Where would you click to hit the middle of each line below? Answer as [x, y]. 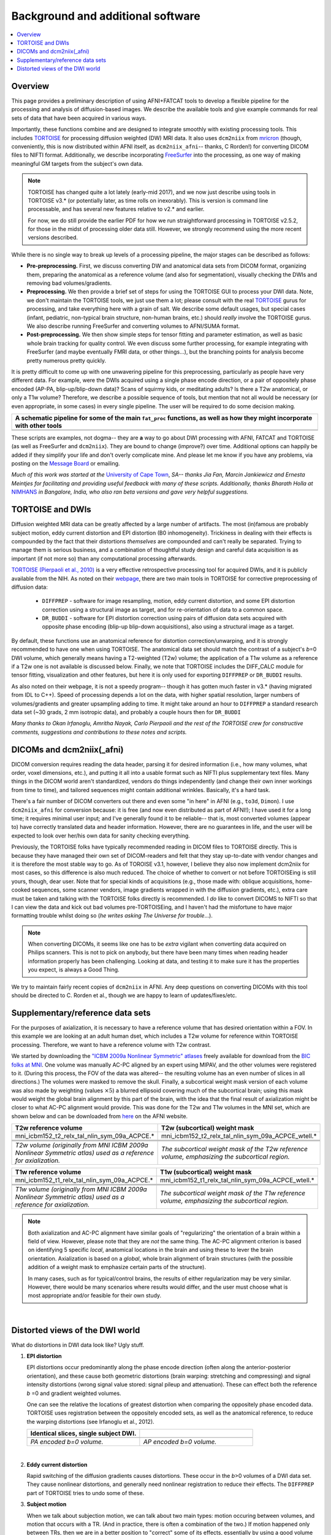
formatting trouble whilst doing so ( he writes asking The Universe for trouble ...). [112, 915]
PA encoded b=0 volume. [67, 1442]
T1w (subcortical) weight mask [206, 1172]
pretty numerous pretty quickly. [67, 360]
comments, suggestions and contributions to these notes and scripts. [99, 732]
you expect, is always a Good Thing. [74, 970]
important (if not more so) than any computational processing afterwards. [104, 558]
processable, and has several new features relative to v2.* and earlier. [116, 209]
